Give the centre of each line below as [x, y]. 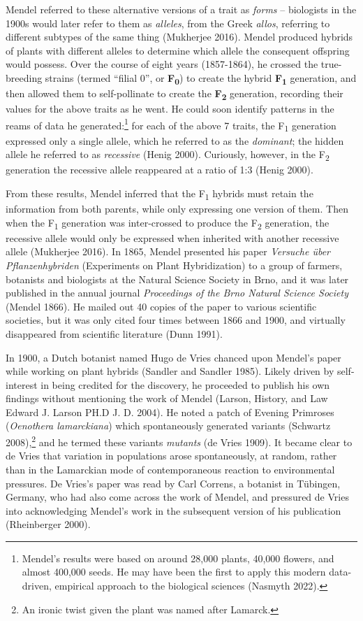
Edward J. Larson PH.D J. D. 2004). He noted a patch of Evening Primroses [170, 412]
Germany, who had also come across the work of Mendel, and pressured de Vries [177, 497]
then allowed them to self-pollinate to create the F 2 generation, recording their [175, 94]
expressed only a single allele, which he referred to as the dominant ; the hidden [175, 140]
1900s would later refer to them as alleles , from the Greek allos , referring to [168, 23]
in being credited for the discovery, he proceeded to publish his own [185, 384]
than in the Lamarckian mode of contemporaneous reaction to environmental [170, 469]
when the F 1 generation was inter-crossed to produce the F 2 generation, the [168, 223]
